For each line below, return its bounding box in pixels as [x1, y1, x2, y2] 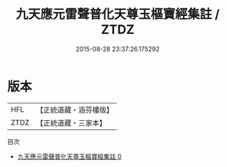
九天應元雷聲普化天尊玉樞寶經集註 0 [17, 152, 122, 161]
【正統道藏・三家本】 [36, 118, 107, 128]
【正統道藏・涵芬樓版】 [36, 105, 114, 115]
